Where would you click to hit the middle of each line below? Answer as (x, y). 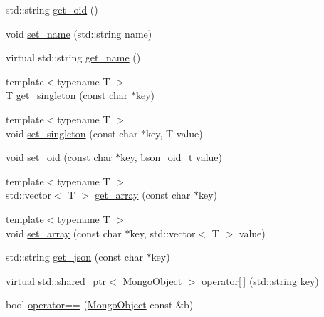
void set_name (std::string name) (79, 33)
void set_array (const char (64, 233)
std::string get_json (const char (74, 257)
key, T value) (174, 133)
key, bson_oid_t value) (172, 157)
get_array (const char (143, 195)
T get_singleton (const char (67, 95)
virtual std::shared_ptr (56, 280)
